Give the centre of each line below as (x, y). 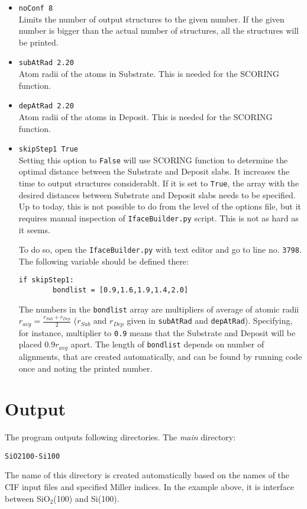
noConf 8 (36, 8)
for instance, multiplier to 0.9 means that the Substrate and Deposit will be (157, 332)
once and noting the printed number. (85, 368)
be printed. (38, 42)
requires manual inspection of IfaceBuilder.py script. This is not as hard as (159, 218)
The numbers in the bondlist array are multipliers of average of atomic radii (159, 309)
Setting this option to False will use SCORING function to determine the (153, 160)
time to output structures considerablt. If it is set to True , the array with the (159, 183)
